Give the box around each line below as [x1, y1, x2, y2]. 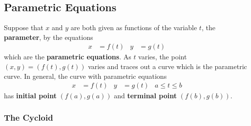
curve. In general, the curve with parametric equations [4, 71, 167, 81]
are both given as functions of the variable [70, 22, 197, 33]
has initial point [4, 90, 57, 101]
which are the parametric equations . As [4, 52, 131, 62]
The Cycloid [4, 111, 53, 123]
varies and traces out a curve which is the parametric [88, 61, 247, 72]
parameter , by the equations [4, 32, 93, 42]
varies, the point [138, 52, 187, 62]
